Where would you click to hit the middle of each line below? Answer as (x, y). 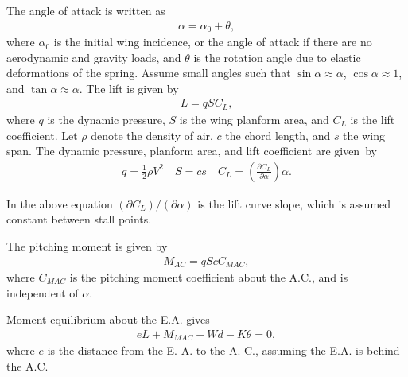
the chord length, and (278, 135)
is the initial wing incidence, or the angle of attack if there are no (213, 42)
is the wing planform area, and (254, 119)
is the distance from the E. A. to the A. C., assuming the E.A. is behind (223, 350)
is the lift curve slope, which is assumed (294, 203)
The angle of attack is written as (86, 10)
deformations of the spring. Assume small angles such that (149, 73)
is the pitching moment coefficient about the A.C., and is (209, 277)
